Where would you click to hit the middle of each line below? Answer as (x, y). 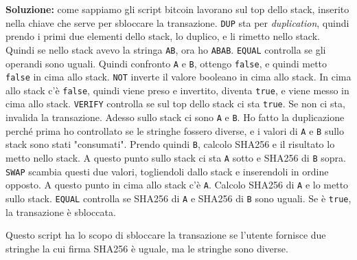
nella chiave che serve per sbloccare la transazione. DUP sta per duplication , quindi (177, 22)
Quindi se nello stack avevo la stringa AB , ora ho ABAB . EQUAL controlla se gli (166, 49)
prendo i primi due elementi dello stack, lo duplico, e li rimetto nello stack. (163, 36)
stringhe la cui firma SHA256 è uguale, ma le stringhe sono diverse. (147, 248)
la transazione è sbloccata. (61, 212)
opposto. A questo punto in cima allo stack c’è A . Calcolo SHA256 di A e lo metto (177, 185)
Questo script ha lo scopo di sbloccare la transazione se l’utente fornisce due (166, 235)
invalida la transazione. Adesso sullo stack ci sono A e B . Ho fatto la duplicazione (175, 117)
